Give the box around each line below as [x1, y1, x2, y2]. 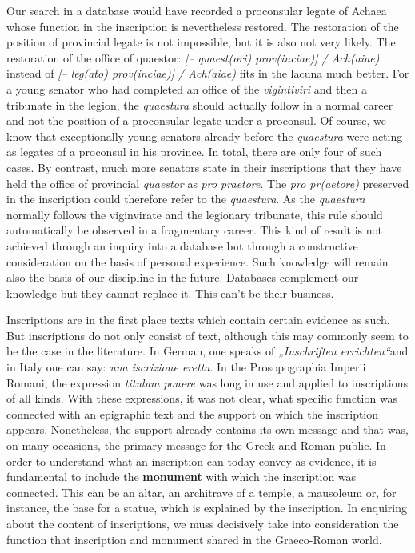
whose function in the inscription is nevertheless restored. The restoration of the [6, 18, 399, 34]
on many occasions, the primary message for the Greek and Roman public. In [6, 437, 386, 454]
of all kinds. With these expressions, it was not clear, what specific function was [6, 390, 398, 407]
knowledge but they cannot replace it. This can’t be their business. [6, 284, 334, 301]
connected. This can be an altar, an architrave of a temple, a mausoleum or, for [6, 483, 397, 500]
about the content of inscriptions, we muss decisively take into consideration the [6, 515, 399, 531]
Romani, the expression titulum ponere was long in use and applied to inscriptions [6, 374, 408, 391]
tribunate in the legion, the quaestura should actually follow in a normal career [6, 96, 393, 113]
